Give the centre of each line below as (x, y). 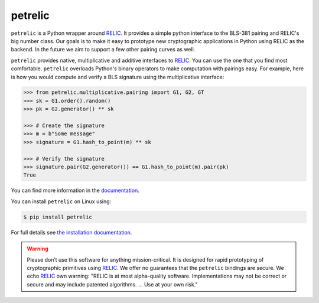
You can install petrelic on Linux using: (61, 201)
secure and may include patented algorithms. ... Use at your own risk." (112, 284)
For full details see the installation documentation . (71, 232)
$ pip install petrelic (58, 217)
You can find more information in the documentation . (75, 190)
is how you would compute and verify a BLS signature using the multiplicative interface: (118, 77)
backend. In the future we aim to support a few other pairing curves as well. (103, 50)
